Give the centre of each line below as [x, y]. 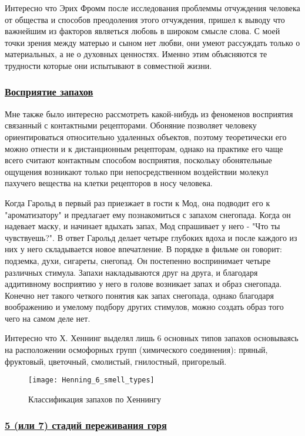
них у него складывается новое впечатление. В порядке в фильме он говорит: [143, 249]
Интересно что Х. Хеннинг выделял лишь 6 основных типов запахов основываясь [152, 338]
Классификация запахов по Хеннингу [95, 399]
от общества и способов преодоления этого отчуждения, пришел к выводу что [145, 19]
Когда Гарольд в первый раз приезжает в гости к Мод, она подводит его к [138, 202]
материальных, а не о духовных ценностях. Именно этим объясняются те [136, 54]
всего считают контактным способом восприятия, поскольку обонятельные [138, 160]
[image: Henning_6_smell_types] [91, 380]
